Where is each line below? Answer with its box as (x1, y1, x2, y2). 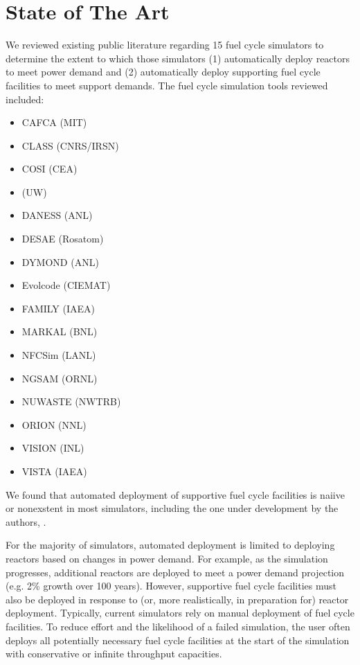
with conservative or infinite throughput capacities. (6, 646, 222, 661)
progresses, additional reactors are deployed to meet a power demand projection (6, 565, 345, 579)
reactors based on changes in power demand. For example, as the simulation (6, 551, 328, 565)
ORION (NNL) (21, 417, 87, 432)
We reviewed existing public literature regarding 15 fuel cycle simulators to (6, 37, 324, 52)
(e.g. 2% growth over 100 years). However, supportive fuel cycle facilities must (6, 578, 337, 593)
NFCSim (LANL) (21, 348, 96, 362)
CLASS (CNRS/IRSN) (21, 138, 119, 152)
